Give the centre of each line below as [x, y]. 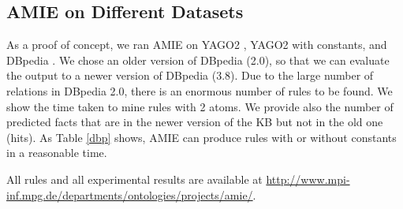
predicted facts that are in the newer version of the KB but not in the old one [195, 122]
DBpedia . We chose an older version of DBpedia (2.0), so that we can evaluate [198, 60]
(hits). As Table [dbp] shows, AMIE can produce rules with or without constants [201, 137]
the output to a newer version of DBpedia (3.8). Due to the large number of [190, 75]
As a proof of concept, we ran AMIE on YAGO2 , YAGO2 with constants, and [197, 45]
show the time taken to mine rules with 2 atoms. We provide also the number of [200, 106]
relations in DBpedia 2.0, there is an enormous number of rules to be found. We [200, 90]
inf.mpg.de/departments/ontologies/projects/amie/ [130, 194]
